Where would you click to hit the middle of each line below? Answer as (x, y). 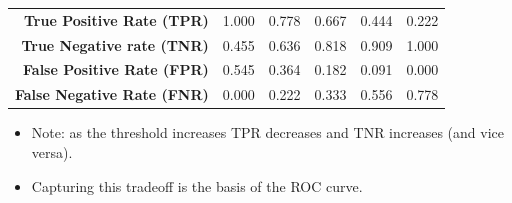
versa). (52, 151)
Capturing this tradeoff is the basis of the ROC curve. (197, 185)
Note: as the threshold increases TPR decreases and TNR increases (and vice (268, 132)
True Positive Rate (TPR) (116, 19)
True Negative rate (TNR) (115, 44)
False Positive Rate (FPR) (116, 69)
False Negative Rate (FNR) (112, 94)
